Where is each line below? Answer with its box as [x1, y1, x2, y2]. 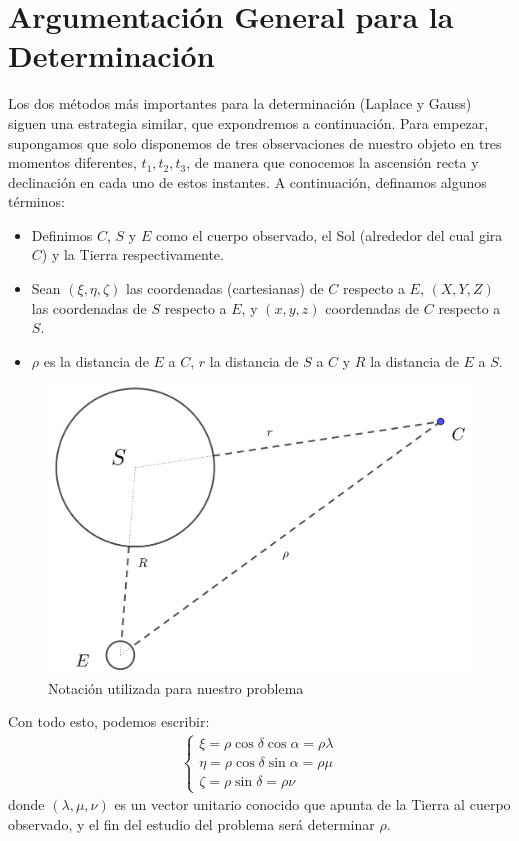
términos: [8, 191, 65, 212]
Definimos [31, 224, 93, 245]
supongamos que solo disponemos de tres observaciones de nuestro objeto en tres [8, 132, 502, 153]
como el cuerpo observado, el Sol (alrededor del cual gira [155, 224, 503, 245]
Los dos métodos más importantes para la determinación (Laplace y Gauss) [8, 93, 472, 114]
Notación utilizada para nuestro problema [48, 677, 304, 698]
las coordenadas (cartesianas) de [126, 278, 324, 299]
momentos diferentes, [8, 152, 137, 173]
